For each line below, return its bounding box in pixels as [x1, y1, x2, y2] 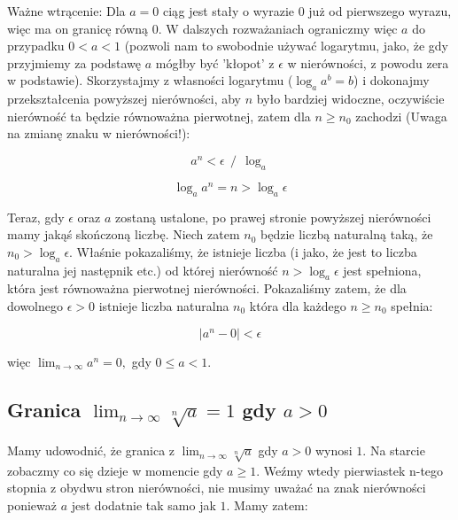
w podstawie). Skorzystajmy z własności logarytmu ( [7, 71, 293, 89]
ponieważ [7, 496, 57, 515]
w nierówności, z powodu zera [287, 53, 449, 72]
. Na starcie [362, 441, 425, 460]
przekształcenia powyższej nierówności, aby [7, 89, 241, 108]
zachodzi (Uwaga [355, 106, 447, 125]
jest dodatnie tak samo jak [71, 496, 216, 515]
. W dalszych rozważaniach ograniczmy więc [158, 19, 398, 37]
